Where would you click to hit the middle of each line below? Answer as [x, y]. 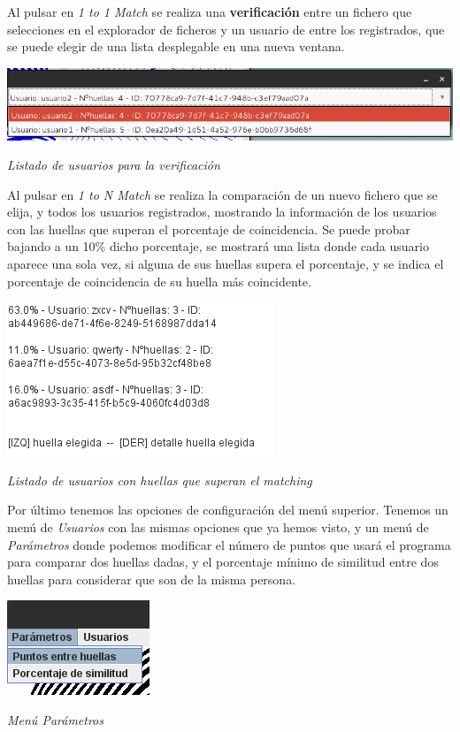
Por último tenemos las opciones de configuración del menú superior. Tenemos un [228, 510]
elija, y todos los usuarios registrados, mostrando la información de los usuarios [222, 212]
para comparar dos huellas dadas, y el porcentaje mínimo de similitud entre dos [223, 562]
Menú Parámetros [56, 720]
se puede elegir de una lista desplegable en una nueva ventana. [176, 46]
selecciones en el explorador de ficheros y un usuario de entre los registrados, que [226, 29]
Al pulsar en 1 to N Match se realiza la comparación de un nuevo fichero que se [222, 194]
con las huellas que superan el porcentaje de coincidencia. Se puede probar [209, 229]
